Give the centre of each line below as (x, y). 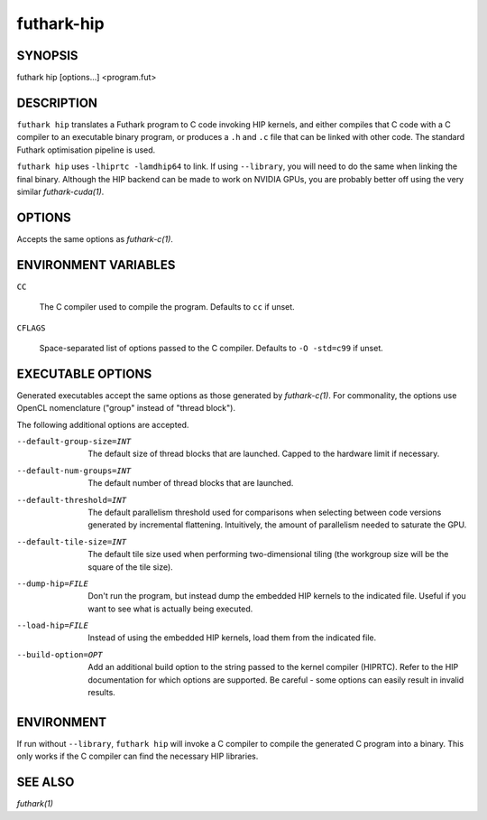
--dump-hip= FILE (53, 583)
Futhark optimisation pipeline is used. (86, 150)
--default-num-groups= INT (74, 471)
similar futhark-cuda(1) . (60, 191)
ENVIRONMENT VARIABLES (96, 265)
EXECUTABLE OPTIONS (84, 373)
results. (102, 693)
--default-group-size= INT (74, 441)
